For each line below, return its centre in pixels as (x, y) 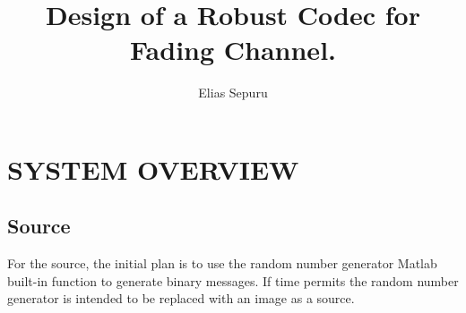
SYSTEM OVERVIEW (153, 169)
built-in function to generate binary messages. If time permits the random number (233, 280)
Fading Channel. (233, 50)
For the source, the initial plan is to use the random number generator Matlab (222, 263)
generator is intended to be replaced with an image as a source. (181, 298)
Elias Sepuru (233, 93)
